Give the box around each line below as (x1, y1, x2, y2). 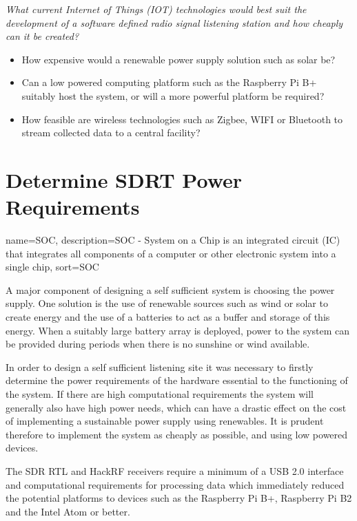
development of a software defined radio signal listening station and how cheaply (6, 15, 343, 30)
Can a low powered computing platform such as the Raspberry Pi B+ (21, 75, 317, 89)
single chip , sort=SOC (6, 259, 99, 274)
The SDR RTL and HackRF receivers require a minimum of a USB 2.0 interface (6, 463, 344, 478)
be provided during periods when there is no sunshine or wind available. (6, 337, 310, 351)
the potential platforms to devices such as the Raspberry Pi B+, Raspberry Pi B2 (6, 491, 352, 505)
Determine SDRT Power (6, 165, 243, 193)
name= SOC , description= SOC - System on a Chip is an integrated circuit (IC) (6, 233, 340, 247)
